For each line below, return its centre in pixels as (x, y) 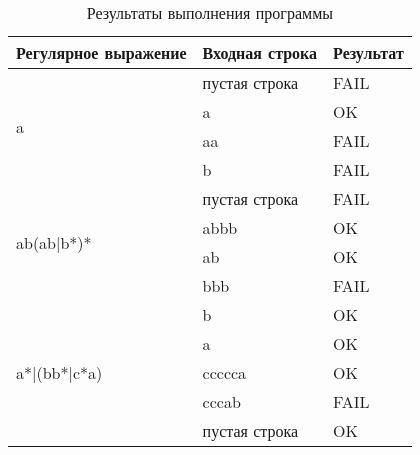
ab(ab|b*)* (54, 242)
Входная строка (260, 52)
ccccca (224, 372)
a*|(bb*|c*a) (59, 372)
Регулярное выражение (101, 52)
